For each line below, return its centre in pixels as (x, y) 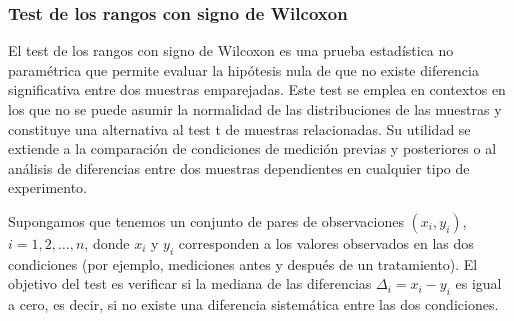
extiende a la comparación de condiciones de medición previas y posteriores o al (252, 148)
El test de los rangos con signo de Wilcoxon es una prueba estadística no (231, 50)
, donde (107, 242)
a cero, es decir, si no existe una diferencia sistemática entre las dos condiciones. (253, 304)
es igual (478, 283)
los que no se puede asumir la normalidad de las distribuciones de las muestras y (255, 109)
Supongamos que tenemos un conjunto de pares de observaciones (206, 220)
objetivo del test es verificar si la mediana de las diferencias (190, 283)
